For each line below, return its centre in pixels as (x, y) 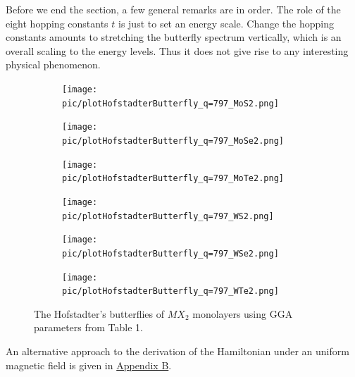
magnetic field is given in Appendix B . (89, 365)
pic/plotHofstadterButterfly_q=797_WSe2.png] (170, 253)
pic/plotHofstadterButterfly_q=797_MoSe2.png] (173, 141)
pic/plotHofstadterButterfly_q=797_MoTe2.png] (173, 179)
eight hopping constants (57, 23)
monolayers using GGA (243, 313)
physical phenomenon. (53, 64)
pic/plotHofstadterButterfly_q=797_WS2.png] (168, 216)
